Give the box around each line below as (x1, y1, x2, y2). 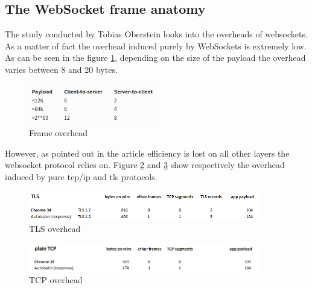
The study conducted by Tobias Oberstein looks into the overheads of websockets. (5, 28, 308, 40)
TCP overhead (29, 274, 83, 286)
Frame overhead (29, 127, 88, 139)
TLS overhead (29, 222, 81, 235)
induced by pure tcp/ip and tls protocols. (5, 170, 158, 183)
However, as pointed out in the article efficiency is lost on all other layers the (5, 146, 290, 159)
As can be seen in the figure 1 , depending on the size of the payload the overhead (5, 51, 306, 64)
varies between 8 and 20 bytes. (5, 63, 118, 75)
